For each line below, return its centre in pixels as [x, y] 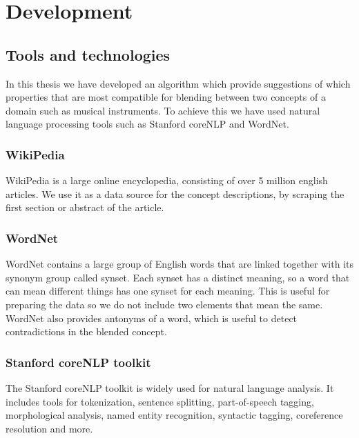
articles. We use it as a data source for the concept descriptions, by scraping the [175, 193]
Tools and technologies [88, 54]
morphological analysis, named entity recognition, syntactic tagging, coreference [174, 415]
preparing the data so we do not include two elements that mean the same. [164, 304]
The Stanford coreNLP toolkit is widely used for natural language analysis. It [170, 387]
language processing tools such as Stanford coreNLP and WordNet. [147, 124]
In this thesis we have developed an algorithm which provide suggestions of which [178, 83]
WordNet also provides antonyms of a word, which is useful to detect [152, 318]
